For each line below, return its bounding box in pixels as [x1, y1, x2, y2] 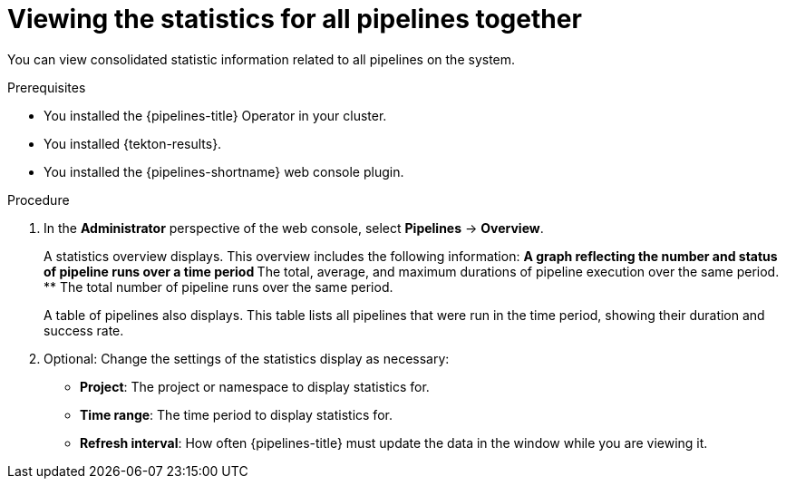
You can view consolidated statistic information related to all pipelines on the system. [7, 51, 516, 67]
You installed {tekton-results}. [44, 135, 222, 151]
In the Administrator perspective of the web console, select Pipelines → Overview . [44, 219, 544, 236]
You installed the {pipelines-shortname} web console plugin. [44, 163, 404, 180]
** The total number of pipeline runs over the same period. [44, 278, 393, 295]
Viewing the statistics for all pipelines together [7, 4, 582, 34]
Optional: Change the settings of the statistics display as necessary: [44, 350, 450, 366]
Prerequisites [7, 79, 86, 95]
